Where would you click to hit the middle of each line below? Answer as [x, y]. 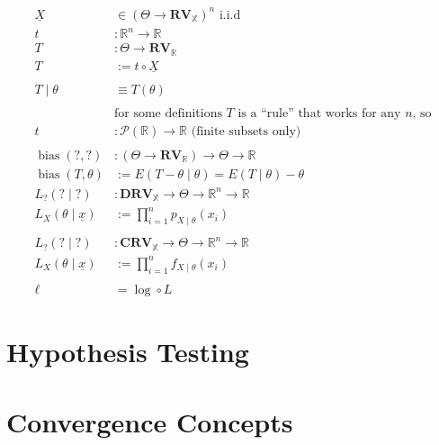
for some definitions [168, 113]
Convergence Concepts [150, 422]
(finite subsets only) [246, 131]
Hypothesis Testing [128, 352]
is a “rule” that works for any [319, 113]
